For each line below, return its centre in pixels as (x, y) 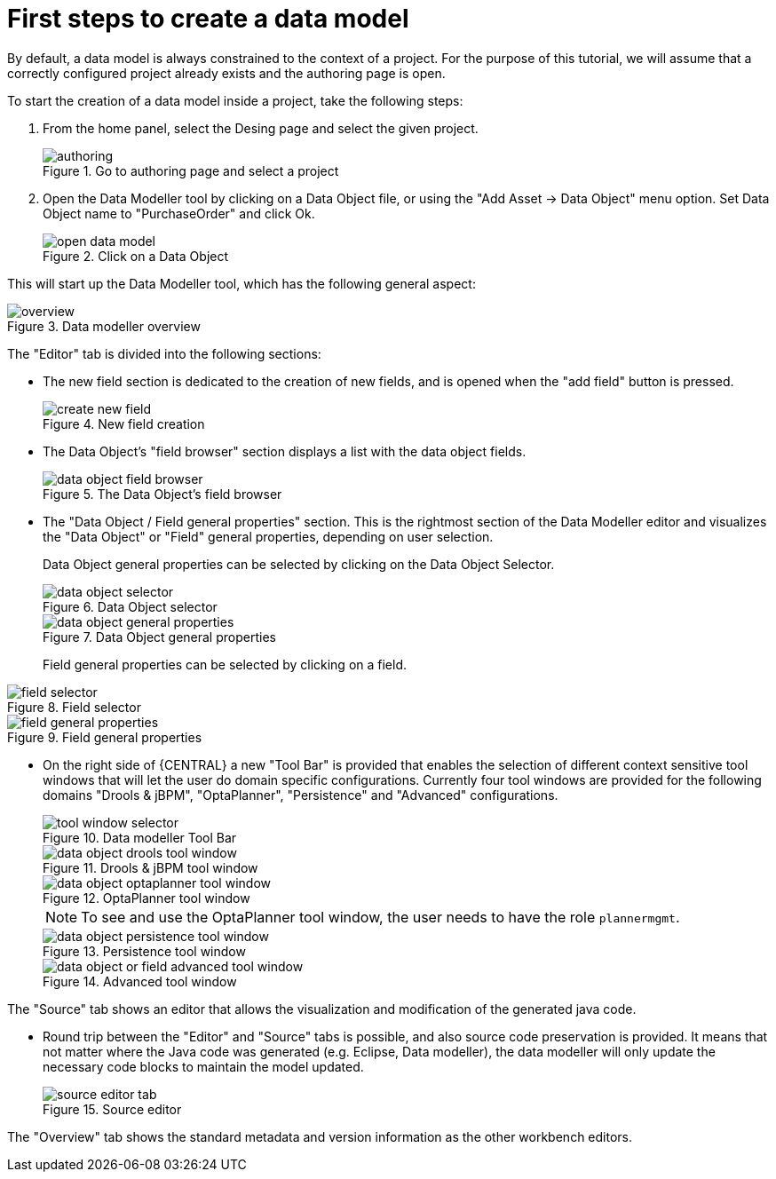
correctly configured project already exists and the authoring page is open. (226, 73)
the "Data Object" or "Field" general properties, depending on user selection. (268, 536)
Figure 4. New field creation (124, 423)
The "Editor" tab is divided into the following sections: (164, 353)
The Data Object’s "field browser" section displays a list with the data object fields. (285, 451)
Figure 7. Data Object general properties (159, 637)
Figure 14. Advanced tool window (140, 981)
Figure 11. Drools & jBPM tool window (150, 867)
